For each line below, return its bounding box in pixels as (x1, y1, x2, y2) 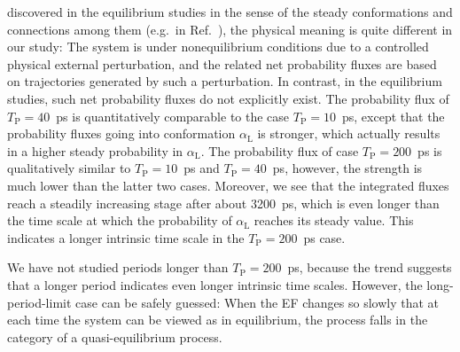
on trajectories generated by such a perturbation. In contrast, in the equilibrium (7, 72, 442, 90)
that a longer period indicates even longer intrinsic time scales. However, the (7, 275, 423, 293)
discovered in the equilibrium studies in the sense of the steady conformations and (7, 3, 453, 20)
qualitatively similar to (7, 159, 131, 177)
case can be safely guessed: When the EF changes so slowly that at (75, 293, 440, 311)
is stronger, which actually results (257, 124, 441, 143)
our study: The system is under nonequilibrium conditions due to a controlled (7, 37, 429, 56)
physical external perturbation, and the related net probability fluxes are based (7, 54, 437, 73)
